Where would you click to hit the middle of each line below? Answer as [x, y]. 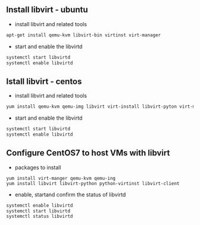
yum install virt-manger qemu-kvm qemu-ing [61, 178]
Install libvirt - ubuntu [47, 10]
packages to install [38, 167]
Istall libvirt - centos [44, 81]
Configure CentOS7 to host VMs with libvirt [88, 153]
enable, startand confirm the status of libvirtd [70, 194]
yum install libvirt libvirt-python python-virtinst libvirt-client [93, 183]
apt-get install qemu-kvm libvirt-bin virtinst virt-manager [84, 35]
